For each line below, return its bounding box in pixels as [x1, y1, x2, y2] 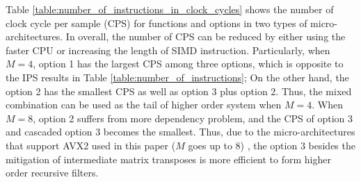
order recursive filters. [6, 165, 99, 180]
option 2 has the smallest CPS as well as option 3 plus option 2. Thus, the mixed [6, 83, 352, 98]
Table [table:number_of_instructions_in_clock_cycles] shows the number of [6, 2, 334, 16]
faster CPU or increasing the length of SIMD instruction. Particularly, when [6, 42, 330, 57]
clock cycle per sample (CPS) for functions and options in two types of [6, 15, 307, 30]
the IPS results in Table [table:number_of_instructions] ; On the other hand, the [6, 69, 349, 84]
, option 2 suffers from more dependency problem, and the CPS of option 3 [33, 110, 353, 125]
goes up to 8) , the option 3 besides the [188, 138, 355, 152]
